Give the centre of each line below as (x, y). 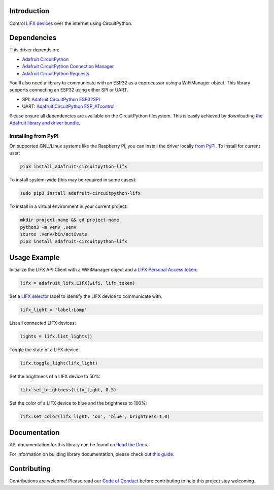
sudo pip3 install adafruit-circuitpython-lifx (80, 193)
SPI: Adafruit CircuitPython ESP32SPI (61, 99)
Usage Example (35, 257)
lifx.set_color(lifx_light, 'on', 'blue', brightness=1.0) (95, 416)
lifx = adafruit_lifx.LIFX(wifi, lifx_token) (78, 283)
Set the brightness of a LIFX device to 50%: (55, 376)
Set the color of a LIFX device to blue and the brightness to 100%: (78, 403)
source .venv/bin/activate (54, 234)
